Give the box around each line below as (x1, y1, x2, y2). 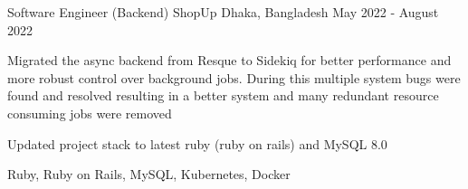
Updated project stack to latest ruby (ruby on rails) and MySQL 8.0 (7, 134, 387, 153)
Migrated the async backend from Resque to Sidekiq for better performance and (7, 51, 452, 70)
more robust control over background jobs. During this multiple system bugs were (7, 68, 461, 87)
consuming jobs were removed (7, 103, 172, 122)
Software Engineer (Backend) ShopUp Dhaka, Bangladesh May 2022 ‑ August (7, 3, 439, 21)
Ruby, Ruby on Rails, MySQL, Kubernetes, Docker (7, 165, 291, 184)
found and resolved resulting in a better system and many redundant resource (7, 86, 439, 105)
